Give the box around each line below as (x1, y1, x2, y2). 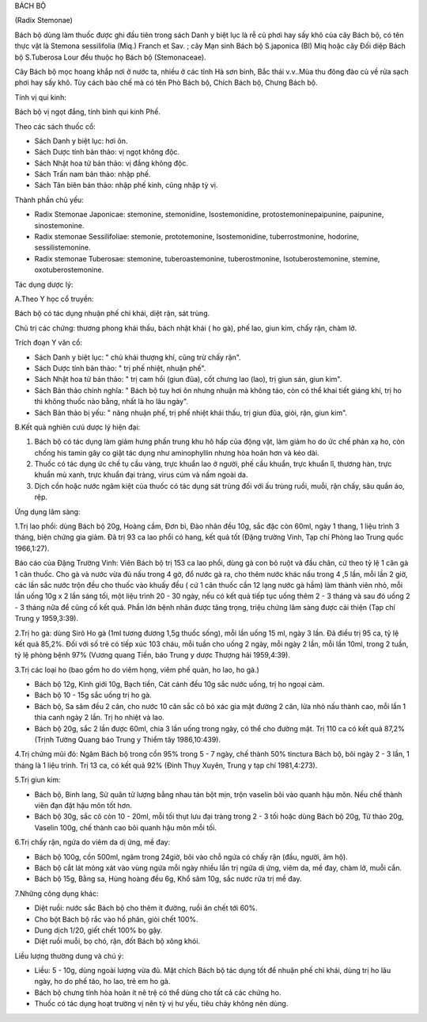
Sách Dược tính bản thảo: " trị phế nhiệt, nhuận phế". (34, 363, 206, 372)
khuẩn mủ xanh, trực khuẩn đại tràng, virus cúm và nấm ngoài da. (34, 470, 248, 479)
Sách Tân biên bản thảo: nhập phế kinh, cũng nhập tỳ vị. (34, 181, 218, 190)
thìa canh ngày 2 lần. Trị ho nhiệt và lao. (34, 713, 165, 723)
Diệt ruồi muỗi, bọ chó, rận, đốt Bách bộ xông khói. (34, 936, 201, 946)
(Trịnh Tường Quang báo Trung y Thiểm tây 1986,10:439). (34, 735, 221, 745)
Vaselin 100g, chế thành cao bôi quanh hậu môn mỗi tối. (34, 822, 217, 832)
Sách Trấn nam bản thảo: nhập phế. (34, 170, 151, 179)
